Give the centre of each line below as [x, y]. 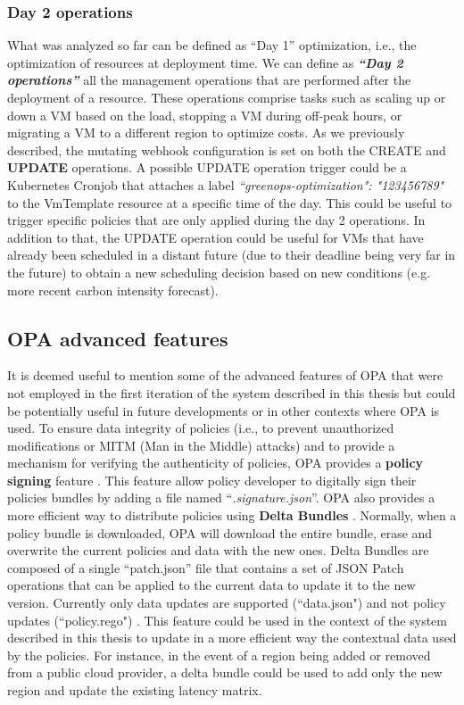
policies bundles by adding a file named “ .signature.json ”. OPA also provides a [221, 498]
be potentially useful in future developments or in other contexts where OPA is [224, 410]
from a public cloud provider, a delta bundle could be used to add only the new [225, 672]
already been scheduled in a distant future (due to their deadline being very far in [232, 255]
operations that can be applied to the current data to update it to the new [211, 585]
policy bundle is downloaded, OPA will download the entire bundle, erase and [220, 532]
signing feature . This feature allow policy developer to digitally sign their [212, 480]
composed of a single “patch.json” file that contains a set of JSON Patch [206, 567]
